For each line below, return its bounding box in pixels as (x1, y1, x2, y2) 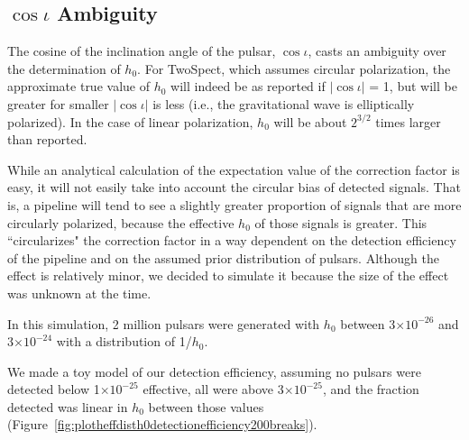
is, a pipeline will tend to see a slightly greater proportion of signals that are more (7, 195, 462, 214)
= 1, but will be (369, 77, 457, 96)
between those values (148, 397, 264, 416)
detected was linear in (7, 397, 128, 416)
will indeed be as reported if (170, 77, 326, 96)
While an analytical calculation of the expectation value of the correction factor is (7, 160, 460, 179)
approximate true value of (7, 77, 150, 96)
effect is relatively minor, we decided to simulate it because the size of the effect (7, 266, 449, 285)
